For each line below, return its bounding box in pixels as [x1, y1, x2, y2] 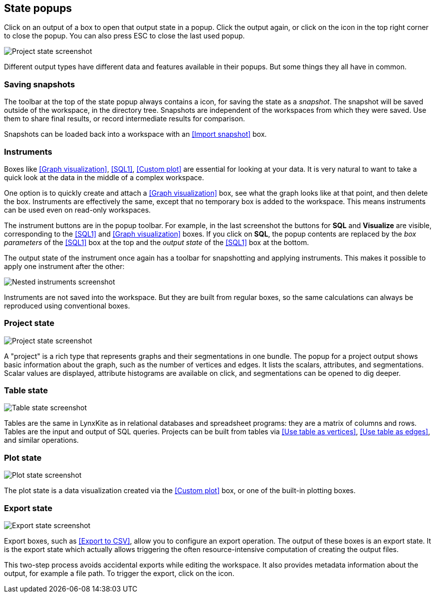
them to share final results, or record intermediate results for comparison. [4, 114, 245, 123]
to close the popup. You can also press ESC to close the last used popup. [4, 31, 245, 40]
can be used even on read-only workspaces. [4, 205, 151, 214]
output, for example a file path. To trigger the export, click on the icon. [4, 569, 234, 578]
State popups [4, 2, 72, 14]
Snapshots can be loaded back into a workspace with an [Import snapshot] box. [4, 130, 267, 139]
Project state [4, 318, 54, 328]
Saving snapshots [4, 79, 75, 89]
